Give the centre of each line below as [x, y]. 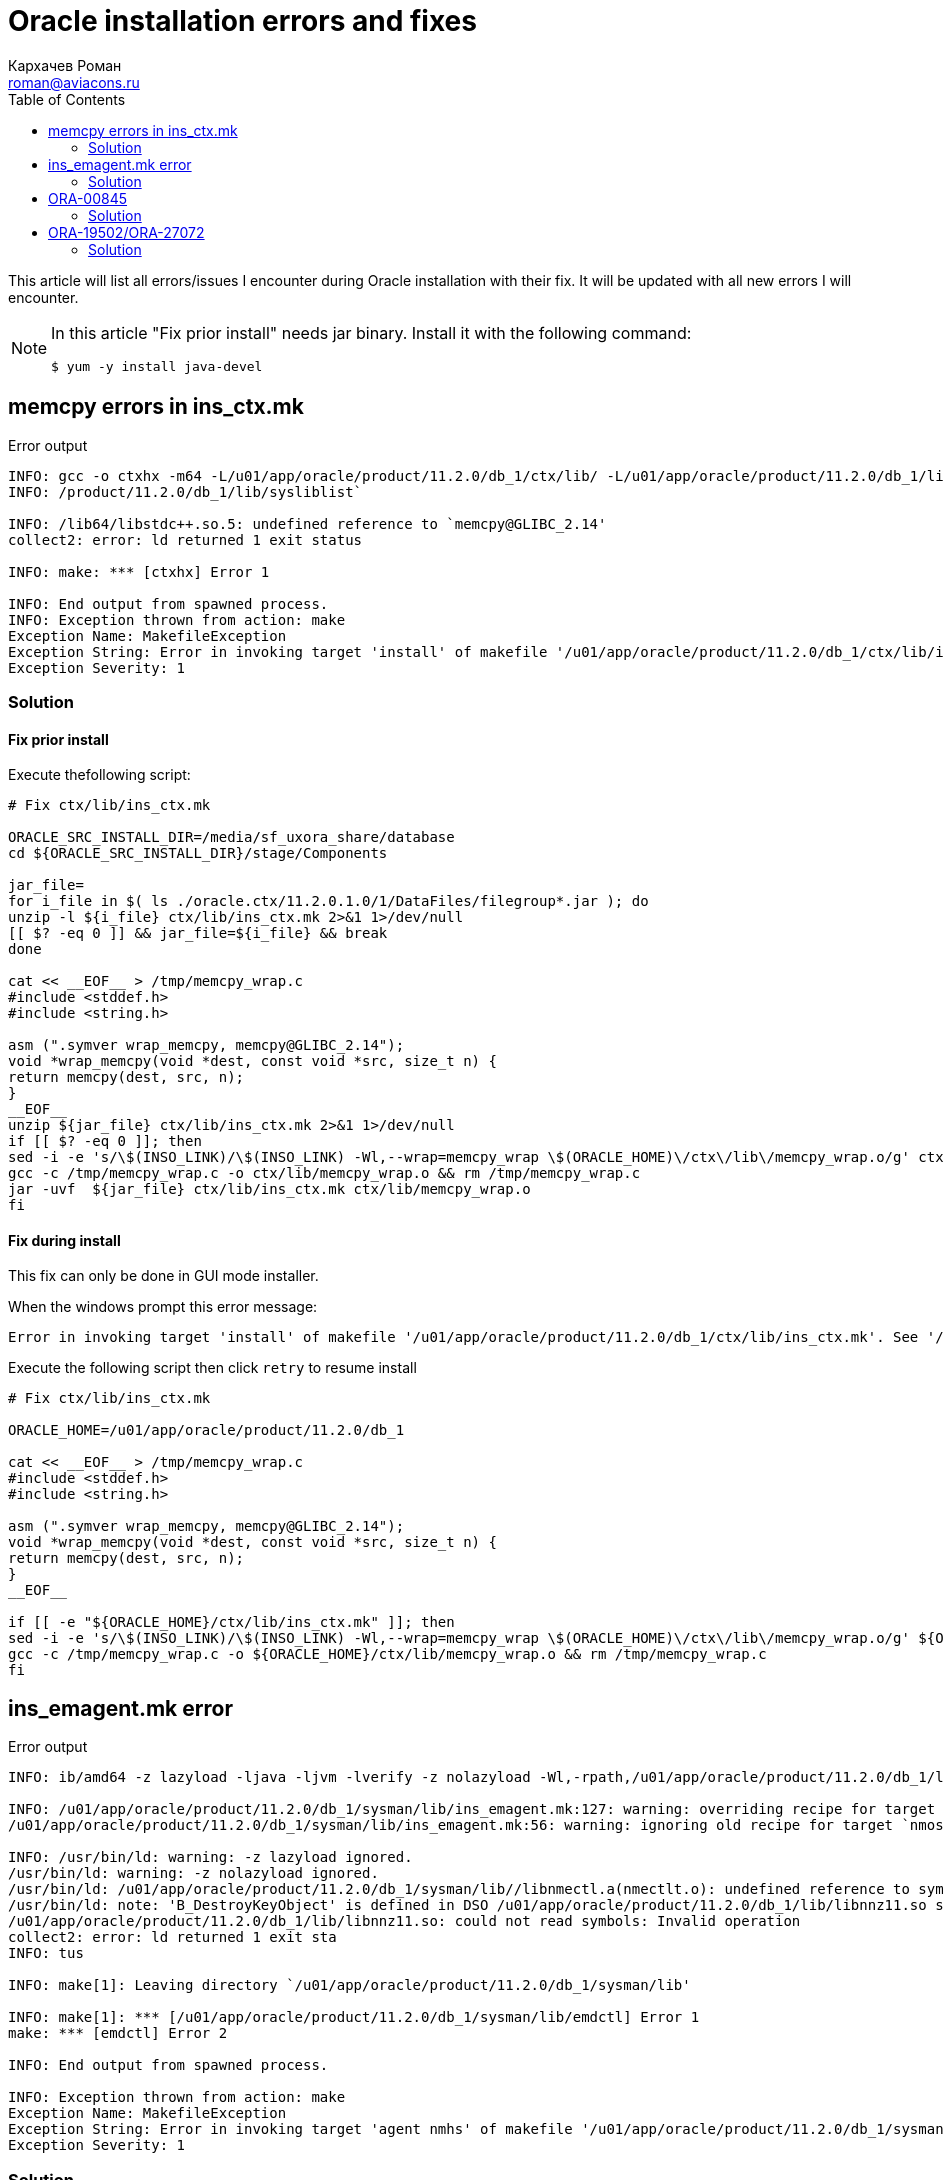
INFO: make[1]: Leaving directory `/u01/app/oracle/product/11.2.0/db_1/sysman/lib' [349, 1985]
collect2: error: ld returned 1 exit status [185, 539]
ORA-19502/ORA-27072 [126, 232]
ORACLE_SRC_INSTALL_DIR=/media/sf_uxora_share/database [231, 837]
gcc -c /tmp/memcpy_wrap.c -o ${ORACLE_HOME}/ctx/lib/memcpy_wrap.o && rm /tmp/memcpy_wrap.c [387, 1654]
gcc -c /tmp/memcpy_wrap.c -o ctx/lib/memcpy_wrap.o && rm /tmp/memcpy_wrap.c [324, 1173]
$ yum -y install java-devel [157, 366]
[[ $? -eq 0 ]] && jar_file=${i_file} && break [198, 933]
